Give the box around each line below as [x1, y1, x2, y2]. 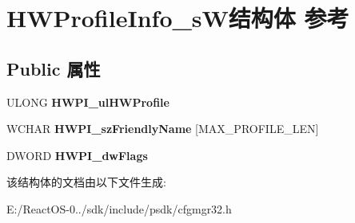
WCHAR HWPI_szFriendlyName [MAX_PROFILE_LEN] [6, 120, 319, 137]
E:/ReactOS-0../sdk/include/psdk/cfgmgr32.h [6, 200, 232, 217]
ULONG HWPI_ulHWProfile [6, 93, 170, 110]
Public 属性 [6, 56, 101, 80]
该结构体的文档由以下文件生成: [6, 174, 166, 190]
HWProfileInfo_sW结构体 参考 [6, 2, 349, 34]
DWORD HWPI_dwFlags [6, 147, 148, 163]
